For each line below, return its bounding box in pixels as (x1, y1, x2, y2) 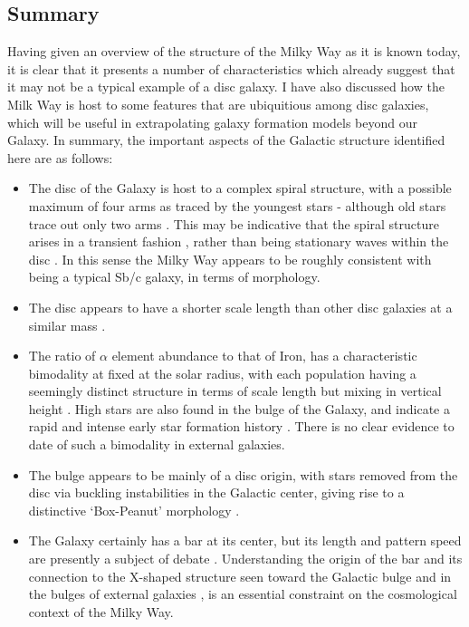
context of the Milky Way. (28, 602, 174, 621)
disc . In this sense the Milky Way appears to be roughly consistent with (28, 249, 432, 268)
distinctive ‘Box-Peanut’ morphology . (28, 500, 240, 519)
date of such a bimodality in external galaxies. (28, 435, 285, 454)
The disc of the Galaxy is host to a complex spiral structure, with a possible (28, 178, 452, 198)
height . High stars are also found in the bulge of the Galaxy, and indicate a (28, 399, 450, 418)
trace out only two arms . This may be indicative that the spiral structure (28, 214, 439, 233)
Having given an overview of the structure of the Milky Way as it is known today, (7, 42, 461, 61)
